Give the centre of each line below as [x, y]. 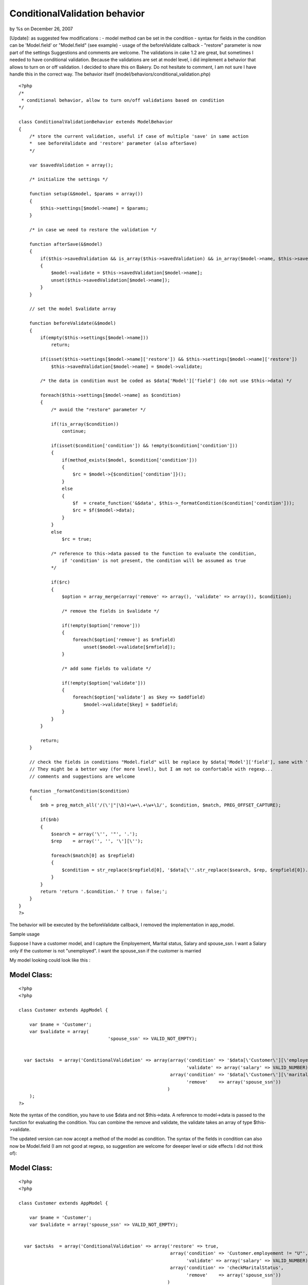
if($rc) [61, 582]
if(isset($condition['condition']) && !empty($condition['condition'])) [145, 445]
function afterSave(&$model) [66, 244]
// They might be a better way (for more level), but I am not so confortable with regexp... [151, 769]
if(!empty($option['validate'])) [104, 683]
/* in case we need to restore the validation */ [93, 230]
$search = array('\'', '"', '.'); [94, 834]
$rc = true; [77, 539]
